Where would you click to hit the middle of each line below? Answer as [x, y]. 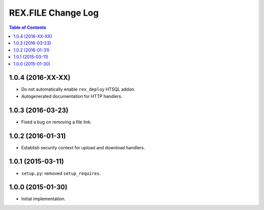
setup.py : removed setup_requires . [61, 173]
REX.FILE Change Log [54, 13]
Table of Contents [28, 27]
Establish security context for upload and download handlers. [83, 147]
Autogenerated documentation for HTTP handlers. [72, 96]
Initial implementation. [44, 199]
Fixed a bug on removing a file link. [56, 122]
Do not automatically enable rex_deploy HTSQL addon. [78, 89]
